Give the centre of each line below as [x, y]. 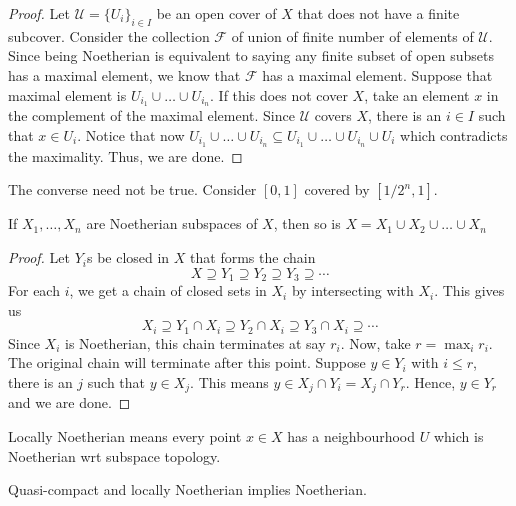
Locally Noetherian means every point [125, 436]
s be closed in [128, 257]
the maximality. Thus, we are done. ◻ [125, 155]
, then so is [307, 223]
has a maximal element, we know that [124, 74]
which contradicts [454, 135]
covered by [337, 189]
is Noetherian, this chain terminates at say [195, 342]
